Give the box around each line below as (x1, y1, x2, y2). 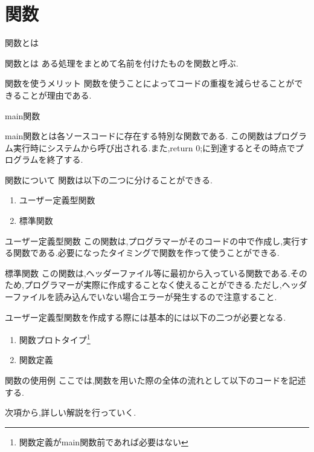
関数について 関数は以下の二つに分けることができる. (5, 173, 213, 186)
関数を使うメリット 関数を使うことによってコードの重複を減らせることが (5, 77, 295, 90)
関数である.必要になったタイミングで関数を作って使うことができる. (13, 246, 280, 259)
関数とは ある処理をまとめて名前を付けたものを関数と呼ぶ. (5, 56, 239, 69)
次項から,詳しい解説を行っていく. (5, 406, 136, 419)
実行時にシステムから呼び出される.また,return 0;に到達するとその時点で (13, 141, 295, 154)
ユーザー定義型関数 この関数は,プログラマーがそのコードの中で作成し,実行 (5, 234, 300, 247)
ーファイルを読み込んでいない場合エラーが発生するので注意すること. (5, 290, 277, 303)
